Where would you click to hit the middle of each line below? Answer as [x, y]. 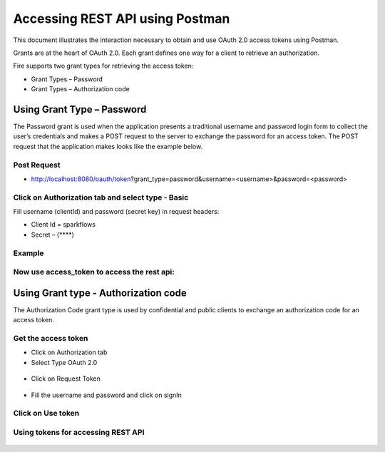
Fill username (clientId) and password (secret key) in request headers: [116, 212]
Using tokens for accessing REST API [79, 432]
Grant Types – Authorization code [80, 89]
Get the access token [51, 339]
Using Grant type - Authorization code [100, 293]
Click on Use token [46, 414]
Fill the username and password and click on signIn [106, 395]
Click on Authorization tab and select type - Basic [101, 197]
